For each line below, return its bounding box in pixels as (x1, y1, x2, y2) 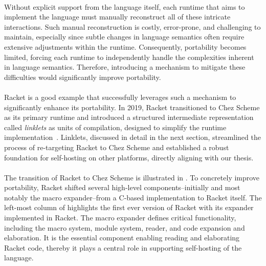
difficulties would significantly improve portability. (4, 71, 161, 82)
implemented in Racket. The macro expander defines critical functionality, (4, 212, 236, 223)
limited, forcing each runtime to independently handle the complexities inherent (4, 51, 254, 62)
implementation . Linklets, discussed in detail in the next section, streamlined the (4, 132, 261, 142)
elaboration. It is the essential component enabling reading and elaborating (4, 232, 240, 243)
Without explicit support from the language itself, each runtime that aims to (4, 1, 245, 12)
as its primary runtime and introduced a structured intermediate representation (4, 112, 254, 122)
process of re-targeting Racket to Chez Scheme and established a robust (4, 141, 229, 152)
